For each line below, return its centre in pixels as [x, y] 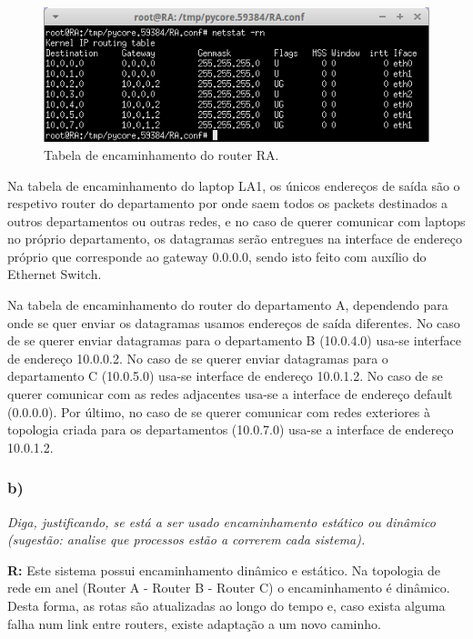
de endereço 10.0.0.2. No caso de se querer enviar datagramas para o [198, 358]
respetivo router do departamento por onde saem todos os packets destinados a [228, 203]
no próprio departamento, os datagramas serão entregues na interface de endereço [235, 239]
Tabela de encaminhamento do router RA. [161, 154]
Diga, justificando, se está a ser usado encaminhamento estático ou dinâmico [221, 521]
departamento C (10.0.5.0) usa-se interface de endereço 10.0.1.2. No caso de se [225, 376]
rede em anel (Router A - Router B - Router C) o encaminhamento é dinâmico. [229, 588]
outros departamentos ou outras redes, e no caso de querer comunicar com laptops [236, 220]
